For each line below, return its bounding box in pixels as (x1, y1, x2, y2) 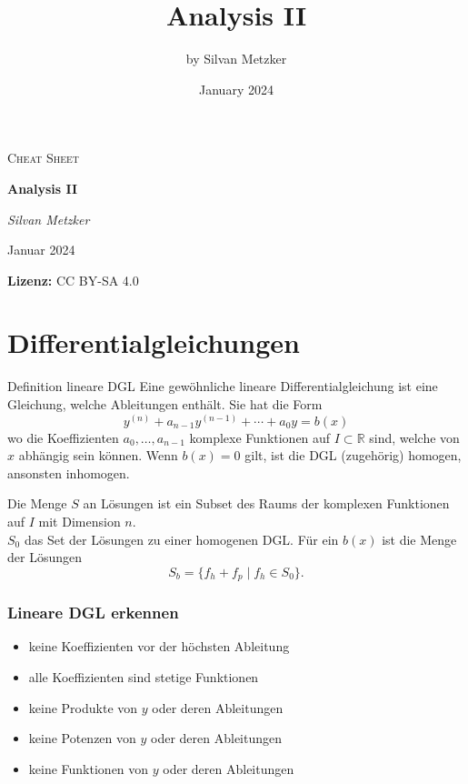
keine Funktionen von (28, 759, 149, 778)
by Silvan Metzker (185, 49, 287, 68)
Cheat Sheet (7, 148, 80, 167)
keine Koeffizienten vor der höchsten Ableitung (28, 637, 290, 656)
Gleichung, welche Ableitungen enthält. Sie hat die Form (7, 395, 323, 413)
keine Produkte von (28, 698, 138, 717)
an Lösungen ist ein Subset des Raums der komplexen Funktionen (83, 494, 450, 513)
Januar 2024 (7, 240, 75, 259)
